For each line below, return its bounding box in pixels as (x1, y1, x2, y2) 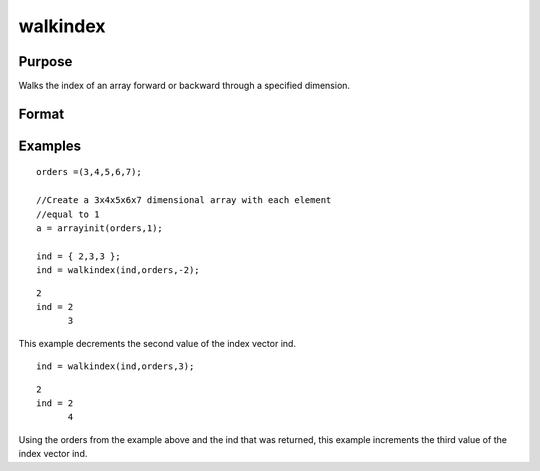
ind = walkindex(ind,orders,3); (36, 361, 195, 372)
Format (18, 105, 65, 122)
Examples (18, 137, 82, 154)
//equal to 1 (36, 208, 100, 220)
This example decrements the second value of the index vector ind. (18, 337, 297, 349)
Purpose (18, 53, 73, 70)
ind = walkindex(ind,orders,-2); (36, 265, 200, 276)
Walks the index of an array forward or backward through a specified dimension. (18, 80, 350, 92)
